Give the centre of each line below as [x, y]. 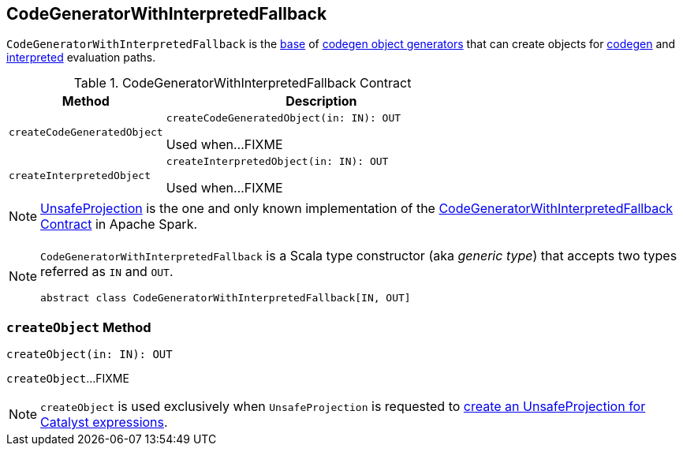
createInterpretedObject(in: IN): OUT [277, 162]
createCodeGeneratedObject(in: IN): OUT [284, 118]
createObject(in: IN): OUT [90, 355]
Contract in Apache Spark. [119, 224]
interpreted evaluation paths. [81, 58]
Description [321, 101]
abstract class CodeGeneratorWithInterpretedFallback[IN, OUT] [226, 298]
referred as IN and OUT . [107, 272]
